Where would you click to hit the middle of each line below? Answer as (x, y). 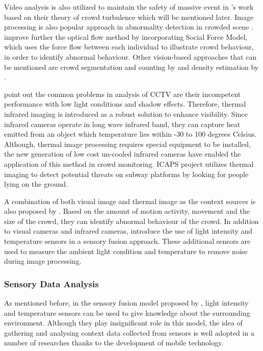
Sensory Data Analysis (51, 283)
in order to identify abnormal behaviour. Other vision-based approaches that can (130, 56)
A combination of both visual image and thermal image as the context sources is (130, 201)
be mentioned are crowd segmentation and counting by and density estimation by (131, 67)
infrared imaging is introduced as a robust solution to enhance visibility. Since (126, 114)
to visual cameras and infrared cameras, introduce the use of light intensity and (128, 231)
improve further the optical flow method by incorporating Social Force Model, (126, 36)
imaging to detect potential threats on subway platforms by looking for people (126, 174)
